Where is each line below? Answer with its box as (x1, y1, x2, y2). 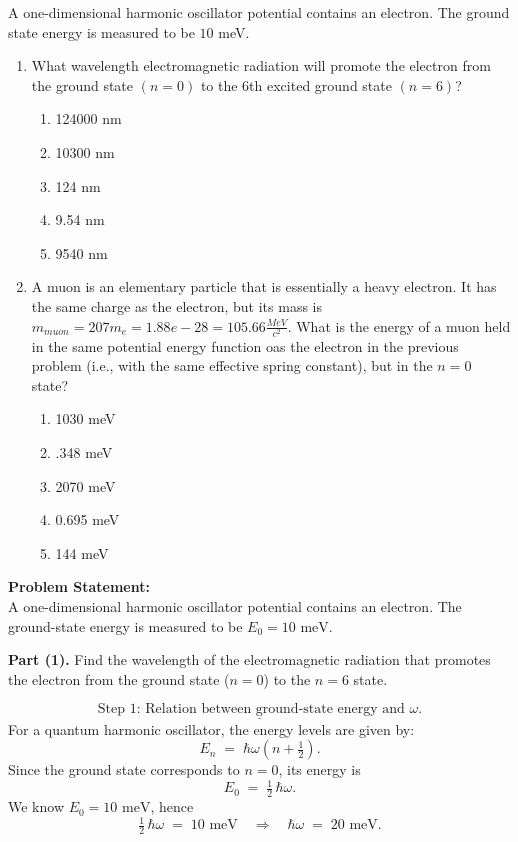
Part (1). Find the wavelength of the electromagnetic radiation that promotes (8, 649, 491, 670)
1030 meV (55, 408, 116, 429)
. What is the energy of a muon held (287, 315, 511, 336)
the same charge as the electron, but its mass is (31, 295, 322, 316)
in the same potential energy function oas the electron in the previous (31, 335, 459, 356)
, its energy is (278, 759, 361, 780)
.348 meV (55, 442, 113, 463)
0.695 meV (55, 509, 120, 530)
